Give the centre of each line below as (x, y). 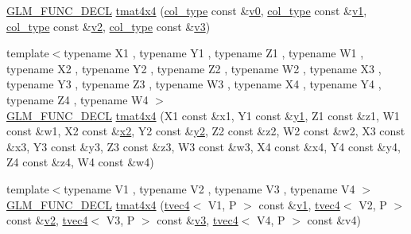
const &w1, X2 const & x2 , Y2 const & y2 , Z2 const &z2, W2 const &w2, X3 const (206, 131)
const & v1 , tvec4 (299, 204)
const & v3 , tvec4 (198, 220)
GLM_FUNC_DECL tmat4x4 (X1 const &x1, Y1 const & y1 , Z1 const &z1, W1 (203, 115)
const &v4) (334, 220)
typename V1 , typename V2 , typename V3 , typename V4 (209, 188)
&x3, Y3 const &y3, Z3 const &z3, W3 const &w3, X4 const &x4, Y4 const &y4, (204, 146)
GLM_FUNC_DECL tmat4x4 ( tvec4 (98, 204)
